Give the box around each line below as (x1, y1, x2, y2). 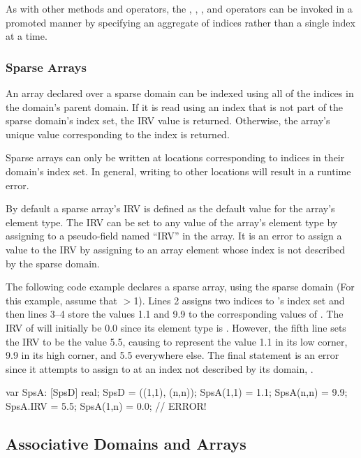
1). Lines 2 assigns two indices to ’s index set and (133, 293, 345, 307)
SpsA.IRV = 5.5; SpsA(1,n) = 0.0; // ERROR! (6, 398, 207, 413)
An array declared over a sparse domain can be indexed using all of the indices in (6, 86, 354, 100)
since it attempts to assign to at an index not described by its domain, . (6, 361, 314, 376)
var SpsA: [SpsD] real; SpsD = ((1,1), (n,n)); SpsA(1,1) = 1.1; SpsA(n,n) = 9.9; (6, 385, 348, 399)
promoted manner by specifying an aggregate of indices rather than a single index (6, 15, 355, 29)
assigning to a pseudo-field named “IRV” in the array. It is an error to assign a (6, 228, 342, 243)
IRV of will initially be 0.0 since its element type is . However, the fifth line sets (6, 320, 346, 334)
